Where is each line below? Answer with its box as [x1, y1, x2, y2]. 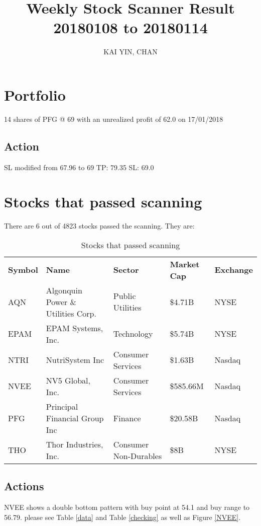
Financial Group [46, 412, 104, 424]
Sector [113, 264, 139, 276]
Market [170, 258, 200, 270]
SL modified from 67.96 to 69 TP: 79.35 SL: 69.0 [4, 162, 154, 172]
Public [113, 290, 136, 302]
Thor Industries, [46, 438, 103, 450]
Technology [113, 328, 153, 340]
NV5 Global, [46, 374, 90, 386]
